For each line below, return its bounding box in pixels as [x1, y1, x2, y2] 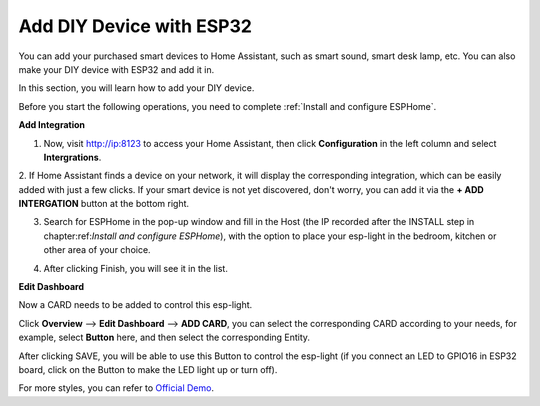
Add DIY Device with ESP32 [18, 15, 252, 37]
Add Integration [18, 119, 85, 131]
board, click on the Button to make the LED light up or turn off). [18, 363, 278, 375]
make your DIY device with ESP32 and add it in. [18, 63, 215, 75]
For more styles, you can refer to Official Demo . [18, 382, 215, 394]
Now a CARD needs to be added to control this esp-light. [18, 299, 253, 311]
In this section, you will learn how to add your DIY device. [18, 82, 255, 94]
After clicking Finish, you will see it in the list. [43, 262, 229, 274]
